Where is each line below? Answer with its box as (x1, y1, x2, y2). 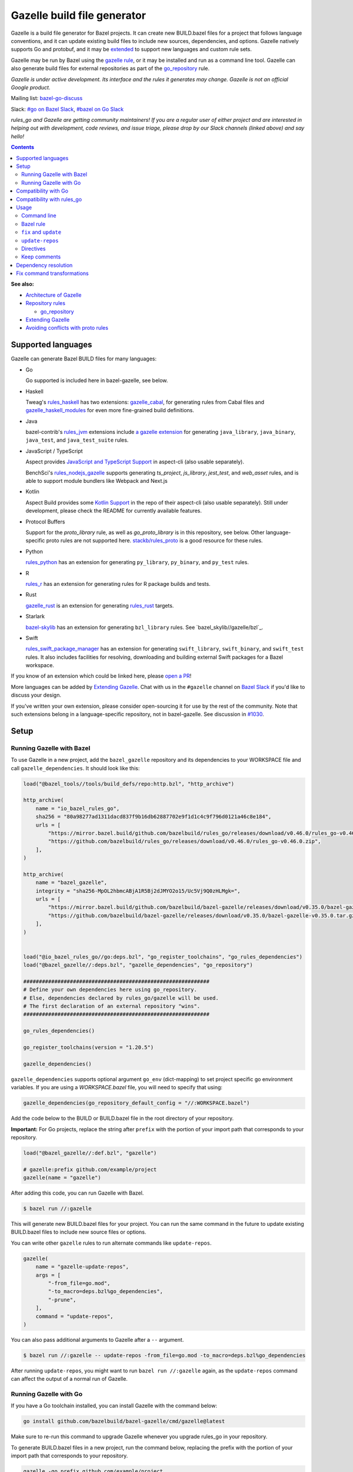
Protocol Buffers (25, 518, 65, 525)
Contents (11, 144, 35, 151)
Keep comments (21, 253, 61, 260)
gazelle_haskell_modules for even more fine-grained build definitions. (25, 407, 194, 414)
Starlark (25, 613, 45, 620)
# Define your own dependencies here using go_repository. (23, 986, 197, 993)
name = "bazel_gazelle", (35, 879, 108, 886)
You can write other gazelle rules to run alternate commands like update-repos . (11, 1239, 212, 1246)
